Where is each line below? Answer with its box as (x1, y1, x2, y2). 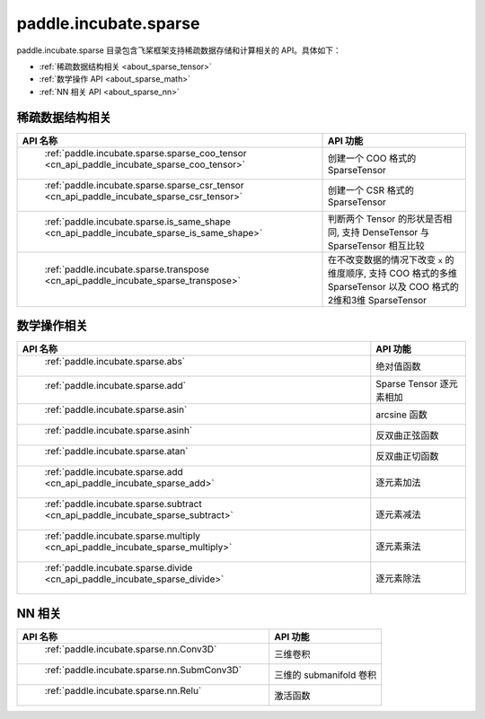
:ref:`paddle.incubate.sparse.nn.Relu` (44, 684, 202, 697)
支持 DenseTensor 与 (341, 225, 430, 238)
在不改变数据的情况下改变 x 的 (327, 253, 454, 266)
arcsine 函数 (375, 408, 428, 421)
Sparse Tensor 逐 (375, 378, 449, 390)
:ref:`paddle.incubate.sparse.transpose (44, 263, 210, 276)
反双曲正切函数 (375, 450, 439, 462)
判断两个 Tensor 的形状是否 (327, 212, 444, 224)
